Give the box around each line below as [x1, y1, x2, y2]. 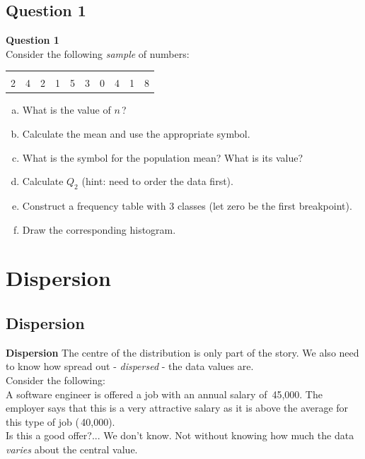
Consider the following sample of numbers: [6, 46, 190, 61]
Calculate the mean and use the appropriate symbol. [22, 126, 250, 141]
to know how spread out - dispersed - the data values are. [6, 359, 254, 374]
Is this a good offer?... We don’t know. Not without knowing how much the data [6, 428, 354, 443]
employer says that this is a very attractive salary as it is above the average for [6, 400, 349, 415]
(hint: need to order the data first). [81, 174, 233, 189]
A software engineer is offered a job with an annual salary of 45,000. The [6, 386, 323, 401]
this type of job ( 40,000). [6, 414, 115, 429]
